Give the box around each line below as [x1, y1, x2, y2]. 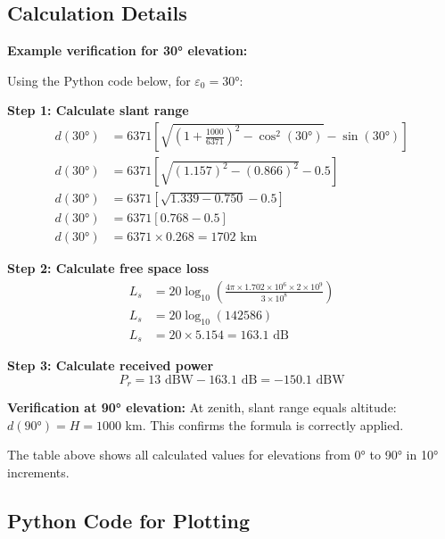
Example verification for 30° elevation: [7, 41, 248, 60]
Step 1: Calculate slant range [7, 101, 189, 120]
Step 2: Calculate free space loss [7, 259, 210, 278]
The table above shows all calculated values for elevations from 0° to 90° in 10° [7, 445, 439, 464]
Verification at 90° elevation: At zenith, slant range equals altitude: [7, 398, 397, 417]
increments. [7, 462, 70, 481]
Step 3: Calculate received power [7, 356, 214, 375]
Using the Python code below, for [7, 70, 191, 89]
